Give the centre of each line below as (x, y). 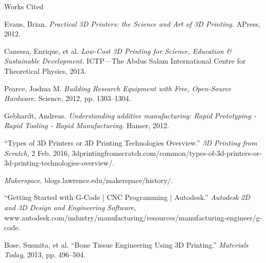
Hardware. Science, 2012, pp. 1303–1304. (68, 98)
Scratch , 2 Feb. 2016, (37, 153)
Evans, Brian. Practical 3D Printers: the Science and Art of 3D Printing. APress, (132, 23)
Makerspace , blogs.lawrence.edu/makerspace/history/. (89, 180)
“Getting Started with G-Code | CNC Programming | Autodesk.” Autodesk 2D (127, 197)
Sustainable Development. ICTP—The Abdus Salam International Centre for (125, 61)
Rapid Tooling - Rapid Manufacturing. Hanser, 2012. (87, 125)
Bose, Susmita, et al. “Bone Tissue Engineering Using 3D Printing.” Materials (126, 244)
